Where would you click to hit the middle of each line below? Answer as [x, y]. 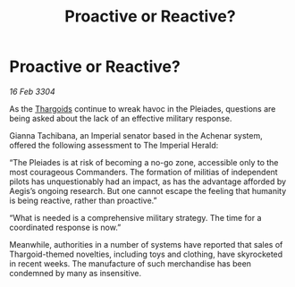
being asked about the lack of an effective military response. [121, 118]
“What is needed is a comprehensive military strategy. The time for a [135, 217]
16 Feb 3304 [32, 91]
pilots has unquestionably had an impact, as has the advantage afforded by [148, 181]
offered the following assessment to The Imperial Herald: [114, 145]
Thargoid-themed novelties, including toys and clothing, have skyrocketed [146, 254]
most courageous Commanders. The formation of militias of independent [144, 172]
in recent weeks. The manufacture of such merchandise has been [131, 263]
